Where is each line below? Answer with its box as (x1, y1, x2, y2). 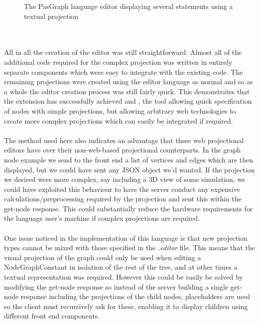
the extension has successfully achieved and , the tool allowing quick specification (4, 96, 252, 106)
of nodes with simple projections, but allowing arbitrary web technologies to (4, 105, 236, 116)
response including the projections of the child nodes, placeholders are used (20, 291, 251, 302)
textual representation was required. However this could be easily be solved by (4, 272, 243, 282)
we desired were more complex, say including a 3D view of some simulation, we (4, 174, 246, 184)
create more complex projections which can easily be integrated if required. (4, 115, 233, 126)
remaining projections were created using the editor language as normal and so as (4, 76, 253, 87)
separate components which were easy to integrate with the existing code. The (4, 66, 243, 77)
